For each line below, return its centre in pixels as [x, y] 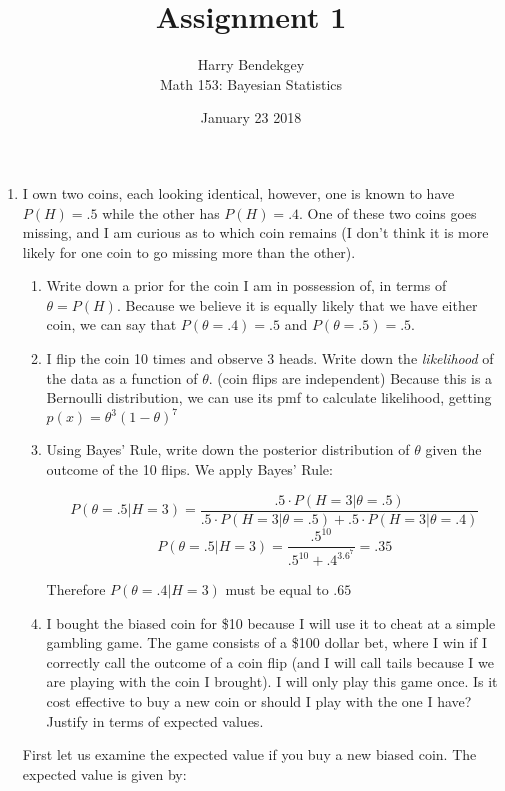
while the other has [161, 212]
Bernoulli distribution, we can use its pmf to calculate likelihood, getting [269, 397]
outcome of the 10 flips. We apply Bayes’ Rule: [189, 468]
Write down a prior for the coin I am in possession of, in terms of [246, 285]
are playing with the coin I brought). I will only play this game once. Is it [272, 681]
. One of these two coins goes [388, 212]
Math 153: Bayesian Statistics [251, 83]
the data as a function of [122, 377]
